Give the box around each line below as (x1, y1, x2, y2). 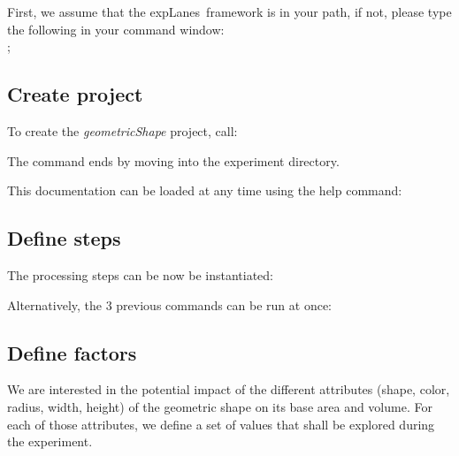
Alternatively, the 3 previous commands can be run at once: (7, 295, 332, 314)
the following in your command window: (7, 19, 225, 38)
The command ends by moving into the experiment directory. (7, 151, 340, 170)
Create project (7, 80, 143, 108)
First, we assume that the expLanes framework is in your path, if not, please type (7, 3, 452, 20)
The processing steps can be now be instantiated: (7, 265, 274, 284)
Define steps (7, 224, 121, 252)
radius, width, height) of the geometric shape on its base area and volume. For (7, 397, 432, 415)
